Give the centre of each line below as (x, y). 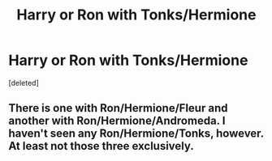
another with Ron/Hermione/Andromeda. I (117, 121)
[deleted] (24, 83)
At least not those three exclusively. (101, 146)
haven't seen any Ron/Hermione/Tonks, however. (136, 134)
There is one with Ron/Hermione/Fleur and (118, 108)
